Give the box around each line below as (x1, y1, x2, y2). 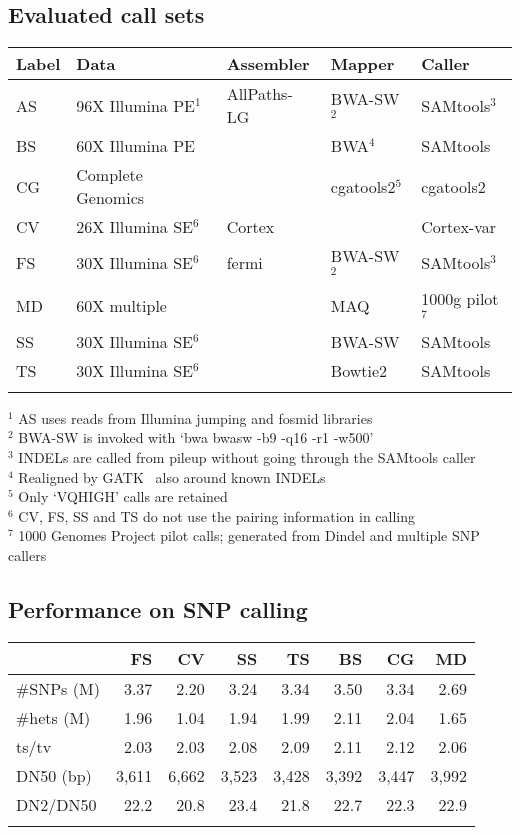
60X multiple (76, 293, 167, 317)
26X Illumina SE (76, 215, 193, 239)
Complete (76, 163, 143, 187)
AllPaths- (226, 82, 293, 106)
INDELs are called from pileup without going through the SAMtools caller (18, 446, 476, 467)
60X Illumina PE (76, 134, 195, 158)
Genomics (76, 186, 145, 210)
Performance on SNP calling (8, 593, 308, 624)
